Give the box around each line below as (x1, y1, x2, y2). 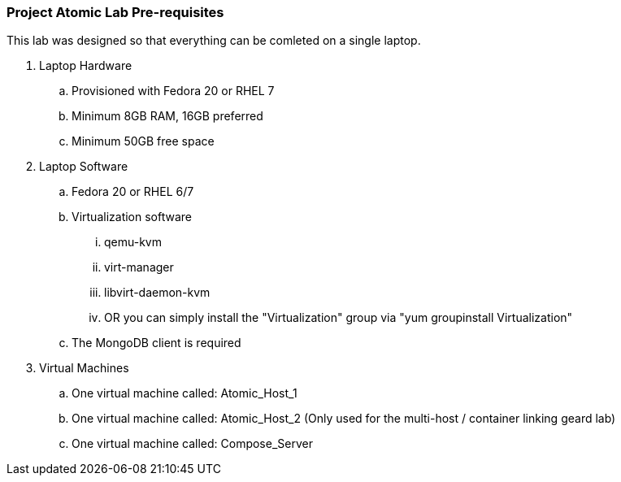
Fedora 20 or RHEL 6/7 (72, 185, 194, 199)
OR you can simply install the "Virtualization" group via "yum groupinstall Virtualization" (104, 310, 573, 325)
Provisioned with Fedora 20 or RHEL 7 (72, 84, 275, 98)
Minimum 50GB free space (72, 134, 215, 149)
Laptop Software (39, 159, 128, 174)
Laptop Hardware (39, 59, 132, 73)
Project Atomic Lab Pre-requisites (7, 4, 224, 20)
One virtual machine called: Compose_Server (72, 436, 313, 451)
